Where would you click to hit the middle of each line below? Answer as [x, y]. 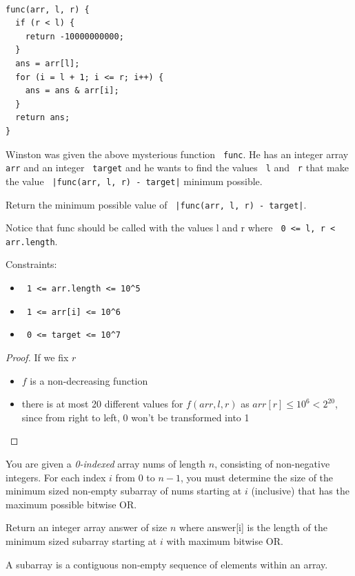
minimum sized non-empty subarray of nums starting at [124, 491]
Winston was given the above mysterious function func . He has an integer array [177, 154]
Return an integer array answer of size [87, 527]
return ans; [43, 118]
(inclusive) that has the [300, 491]
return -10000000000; [74, 36]
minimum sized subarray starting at [81, 540]
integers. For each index [56, 477]
